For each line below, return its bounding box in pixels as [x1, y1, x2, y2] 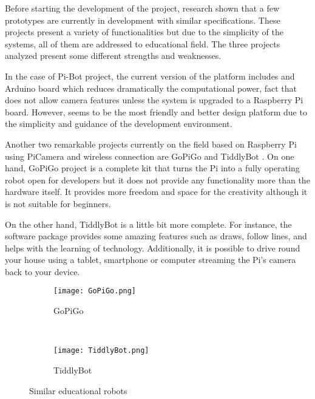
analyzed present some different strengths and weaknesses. [5, 49, 222, 62]
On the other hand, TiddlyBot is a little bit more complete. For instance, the [5, 217, 292, 230]
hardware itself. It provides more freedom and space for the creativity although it [5, 185, 308, 198]
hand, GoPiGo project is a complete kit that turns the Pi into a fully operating [5, 162, 300, 174]
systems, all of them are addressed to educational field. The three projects [5, 37, 280, 50]
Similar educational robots [29, 384, 127, 397]
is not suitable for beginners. [5, 197, 111, 210]
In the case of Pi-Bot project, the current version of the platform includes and [5, 69, 295, 82]
